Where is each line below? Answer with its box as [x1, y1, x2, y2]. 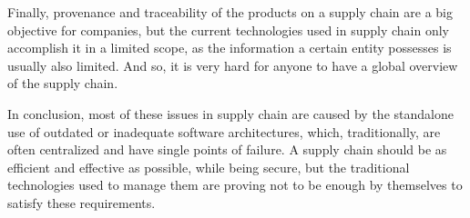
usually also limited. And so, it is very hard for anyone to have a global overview [7, 55, 458, 74]
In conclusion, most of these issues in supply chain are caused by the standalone [7, 104, 454, 123]
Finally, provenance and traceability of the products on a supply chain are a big [7, 3, 454, 21]
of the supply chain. [7, 74, 118, 93]
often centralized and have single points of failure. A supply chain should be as [7, 140, 447, 159]
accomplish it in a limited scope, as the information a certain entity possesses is [7, 38, 452, 57]
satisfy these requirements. [7, 193, 156, 212]
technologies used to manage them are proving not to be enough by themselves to [7, 175, 463, 194]
